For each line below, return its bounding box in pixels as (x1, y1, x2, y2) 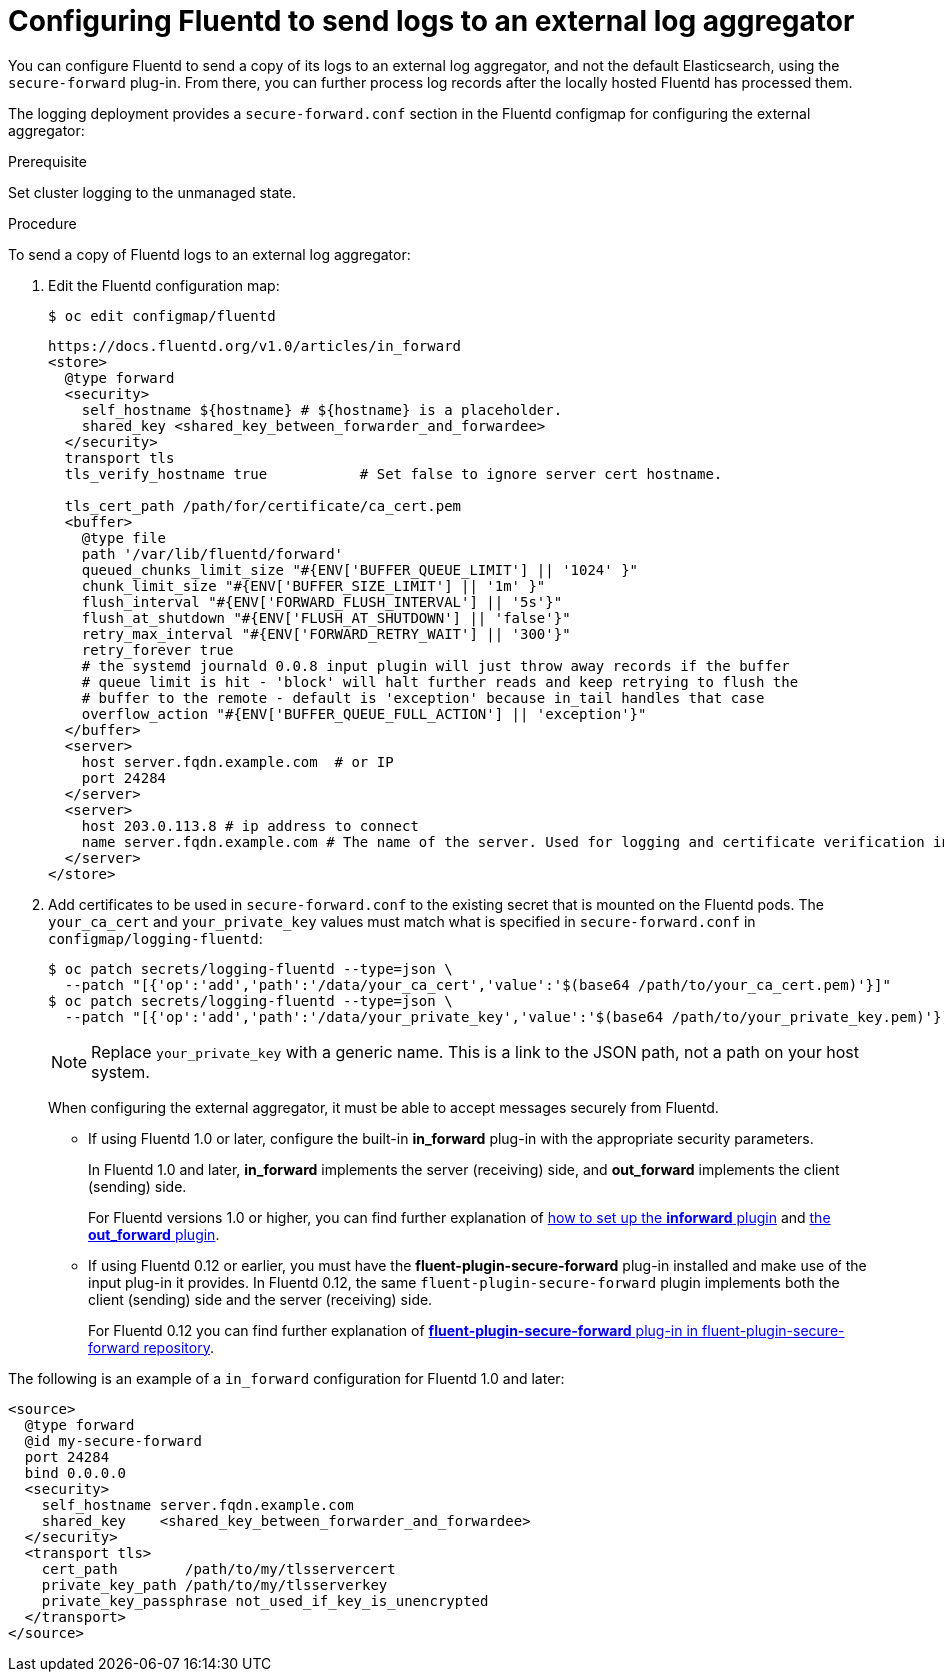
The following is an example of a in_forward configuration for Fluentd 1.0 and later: (8, 1369, 565, 1387)
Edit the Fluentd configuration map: (48, 276, 280, 294)
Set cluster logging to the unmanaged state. (8, 183, 297, 201)
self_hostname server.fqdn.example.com (41, 1496, 354, 1513)
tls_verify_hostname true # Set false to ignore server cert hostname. (64, 465, 723, 482)
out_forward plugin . (88, 1225, 220, 1243)
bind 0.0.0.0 (24, 1464, 127, 1481)
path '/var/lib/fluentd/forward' (81, 545, 344, 562)
